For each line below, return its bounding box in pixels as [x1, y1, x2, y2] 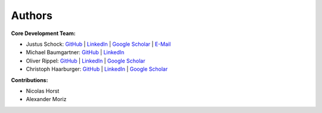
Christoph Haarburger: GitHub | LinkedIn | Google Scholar [26, 65, 168, 73]
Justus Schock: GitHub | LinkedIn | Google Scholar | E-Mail [26, 40, 171, 48]
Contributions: [11, 76, 48, 83]
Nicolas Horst [26, 87, 60, 95]
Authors [11, 9, 53, 22]
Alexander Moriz [26, 96, 67, 103]
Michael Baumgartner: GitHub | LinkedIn [26, 49, 125, 56]
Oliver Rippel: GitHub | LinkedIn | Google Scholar [26, 57, 145, 64]
